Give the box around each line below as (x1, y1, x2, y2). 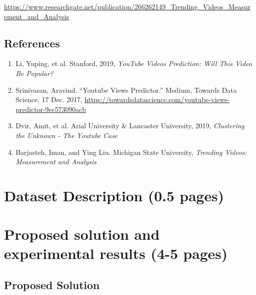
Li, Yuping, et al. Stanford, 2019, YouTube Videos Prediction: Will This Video (15, 58, 252, 69)
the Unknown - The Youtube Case (15, 130, 118, 140)
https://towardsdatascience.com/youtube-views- (84, 94, 230, 105)
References (4, 35, 60, 50)
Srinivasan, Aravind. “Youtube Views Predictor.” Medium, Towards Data (15, 84, 237, 95)
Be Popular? (15, 68, 54, 78)
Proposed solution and (4, 224, 160, 244)
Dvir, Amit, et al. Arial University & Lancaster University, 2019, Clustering (15, 120, 245, 131)
